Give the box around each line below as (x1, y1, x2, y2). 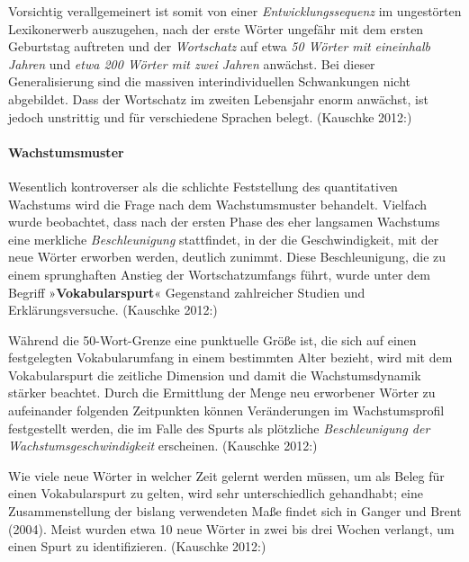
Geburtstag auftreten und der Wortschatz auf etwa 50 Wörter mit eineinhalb (8, 37, 430, 56)
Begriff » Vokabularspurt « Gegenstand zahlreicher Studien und (8, 282, 365, 301)
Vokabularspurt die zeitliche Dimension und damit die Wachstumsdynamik (8, 365, 421, 384)
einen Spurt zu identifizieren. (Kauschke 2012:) (8, 537, 266, 556)
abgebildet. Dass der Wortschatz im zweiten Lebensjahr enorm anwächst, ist (8, 89, 428, 108)
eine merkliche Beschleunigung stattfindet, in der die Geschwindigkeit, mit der (8, 229, 439, 248)
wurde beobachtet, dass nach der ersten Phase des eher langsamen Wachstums (8, 212, 440, 231)
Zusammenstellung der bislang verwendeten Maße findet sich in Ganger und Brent (8, 502, 462, 521)
